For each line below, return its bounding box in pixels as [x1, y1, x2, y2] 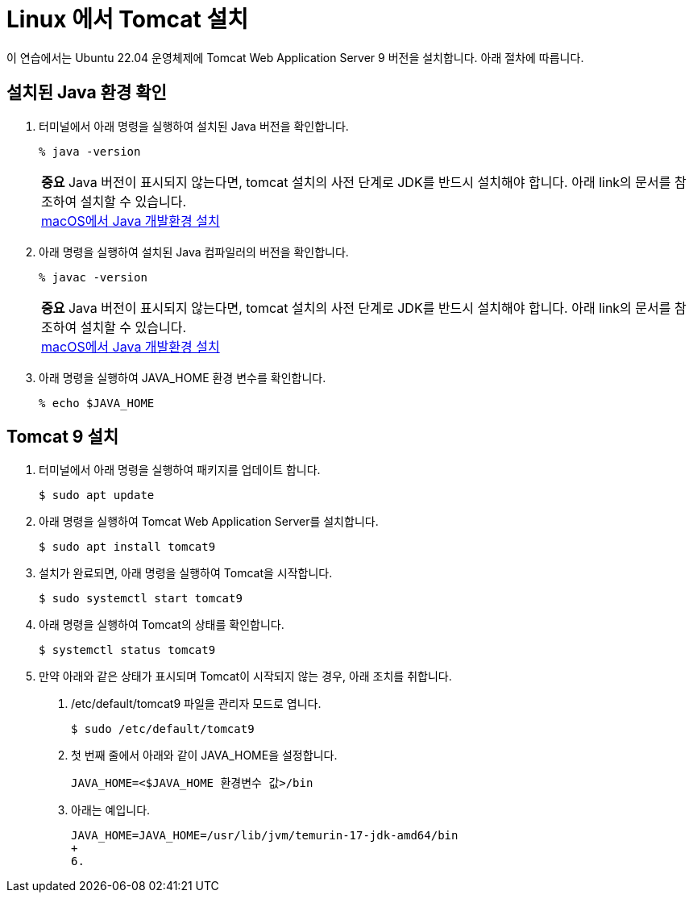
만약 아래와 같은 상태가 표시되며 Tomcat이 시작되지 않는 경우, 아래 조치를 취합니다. [39, 669, 452, 684]
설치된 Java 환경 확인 [6, 82, 167, 103]
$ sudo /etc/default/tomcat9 [71, 722, 255, 736]
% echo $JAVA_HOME [39, 396, 155, 410]
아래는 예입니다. [71, 803, 151, 818]
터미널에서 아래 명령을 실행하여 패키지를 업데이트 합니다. [39, 463, 321, 477]
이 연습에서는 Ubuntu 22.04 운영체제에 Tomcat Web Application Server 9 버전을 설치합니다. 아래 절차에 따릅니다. [6, 50, 584, 65]
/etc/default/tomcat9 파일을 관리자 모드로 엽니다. [71, 697, 322, 711]
